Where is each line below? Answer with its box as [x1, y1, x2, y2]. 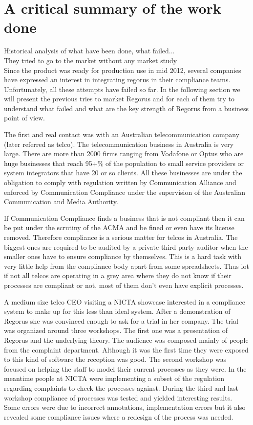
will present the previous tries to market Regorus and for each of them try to [4, 94, 235, 104]
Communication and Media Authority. [4, 196, 118, 207]
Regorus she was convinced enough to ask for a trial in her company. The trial [4, 315, 238, 326]
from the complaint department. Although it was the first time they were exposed [4, 344, 249, 354]
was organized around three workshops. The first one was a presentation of [4, 325, 228, 335]
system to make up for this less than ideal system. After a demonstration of [4, 306, 231, 316]
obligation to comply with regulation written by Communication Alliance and [4, 177, 236, 188]
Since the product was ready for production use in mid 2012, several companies [4, 65, 241, 75]
